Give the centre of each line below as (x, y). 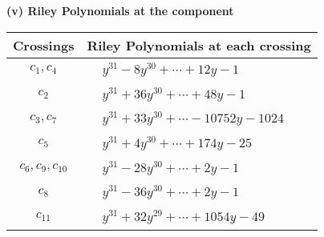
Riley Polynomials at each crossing (199, 45)
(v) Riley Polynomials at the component (120, 10)
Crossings (44, 45)
